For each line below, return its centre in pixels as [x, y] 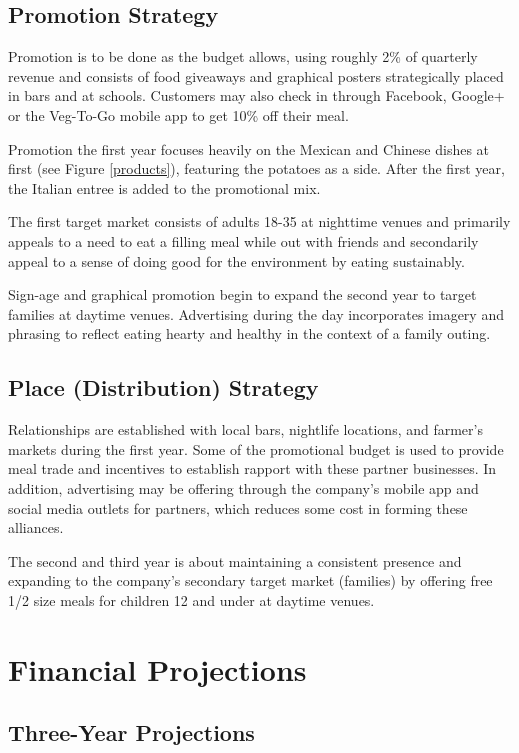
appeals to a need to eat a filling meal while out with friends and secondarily [243, 240]
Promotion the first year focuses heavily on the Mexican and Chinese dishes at [249, 148]
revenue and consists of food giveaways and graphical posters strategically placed [256, 75]
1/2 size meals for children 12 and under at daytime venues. [191, 599]
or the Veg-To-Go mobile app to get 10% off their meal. [178, 114]
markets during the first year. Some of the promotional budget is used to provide [256, 448]
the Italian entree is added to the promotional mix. [164, 187]
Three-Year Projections [131, 732]
